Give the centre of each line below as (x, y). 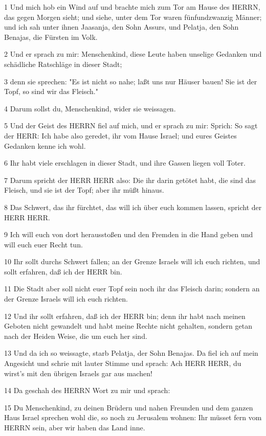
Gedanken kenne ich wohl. (45, 145)
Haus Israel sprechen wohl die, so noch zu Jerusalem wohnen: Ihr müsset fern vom (133, 417)
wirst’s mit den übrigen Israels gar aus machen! (78, 373)
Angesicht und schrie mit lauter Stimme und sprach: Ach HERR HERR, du (123, 363)
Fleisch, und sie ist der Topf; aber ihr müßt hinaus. (84, 190)
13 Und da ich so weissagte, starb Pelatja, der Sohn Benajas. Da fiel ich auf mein (131, 353)
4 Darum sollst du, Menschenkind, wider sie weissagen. (90, 108)
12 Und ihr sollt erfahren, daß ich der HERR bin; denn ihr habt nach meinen (125, 316)
